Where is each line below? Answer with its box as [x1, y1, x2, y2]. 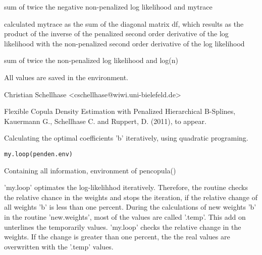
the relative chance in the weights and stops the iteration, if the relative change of [4, 192, 257, 202]
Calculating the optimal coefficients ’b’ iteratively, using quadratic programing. [4, 133, 248, 143]
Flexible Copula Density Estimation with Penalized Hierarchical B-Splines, [4, 106, 236, 116]
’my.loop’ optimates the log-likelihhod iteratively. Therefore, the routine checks [4, 182, 248, 193]
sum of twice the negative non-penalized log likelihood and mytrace [4, 2, 213, 12]
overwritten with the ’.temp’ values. [4, 241, 114, 251]
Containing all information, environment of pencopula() [4, 165, 176, 175]
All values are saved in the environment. [4, 72, 128, 82]
